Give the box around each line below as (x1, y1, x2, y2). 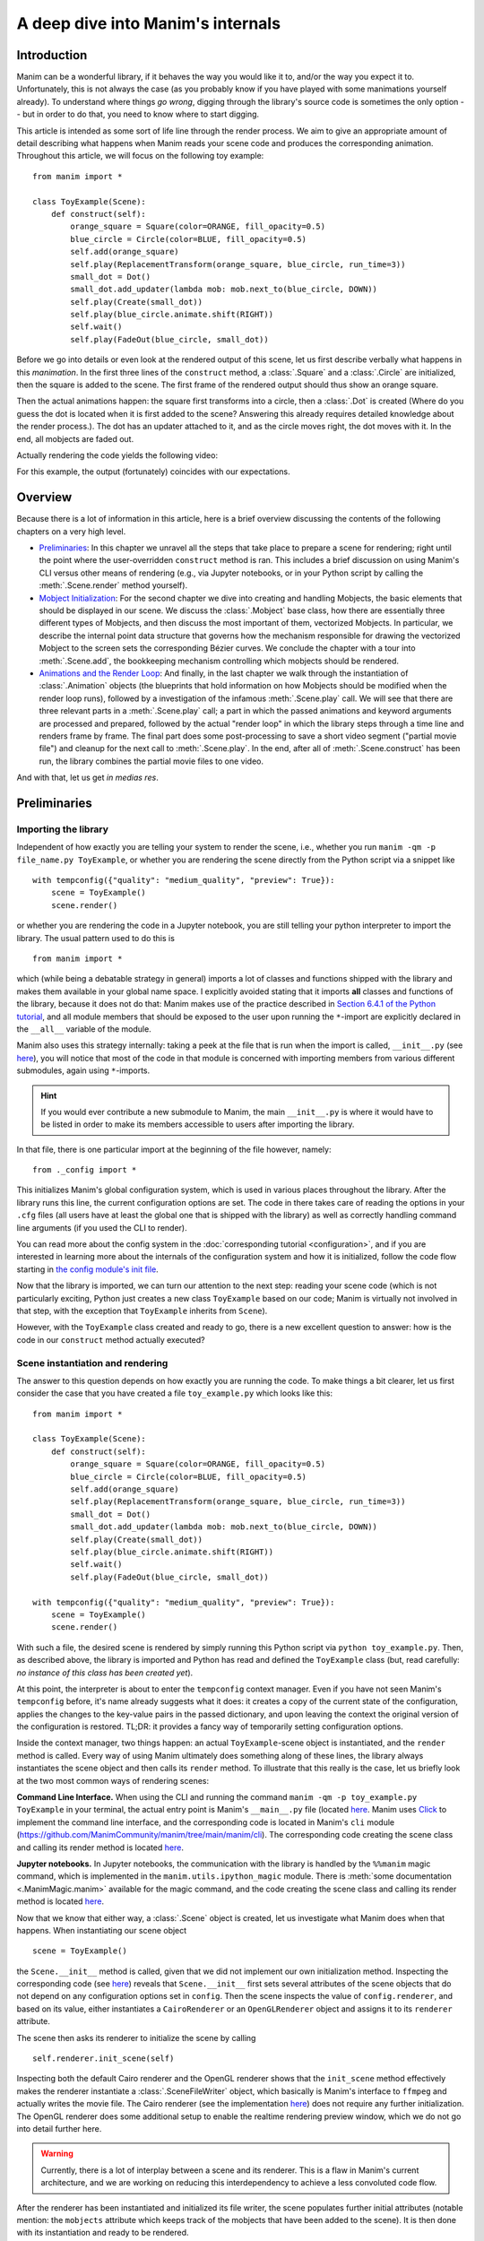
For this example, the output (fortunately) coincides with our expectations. (16, 466, 290, 477)
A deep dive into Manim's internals (16, 13, 281, 33)
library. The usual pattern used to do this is (16, 932, 175, 943)
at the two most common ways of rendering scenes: (16, 1775, 210, 1786)
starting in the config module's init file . (16, 1264, 159, 1275)
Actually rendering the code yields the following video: (16, 450, 219, 461)
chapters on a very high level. (16, 525, 126, 537)
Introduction (16, 48, 88, 63)
